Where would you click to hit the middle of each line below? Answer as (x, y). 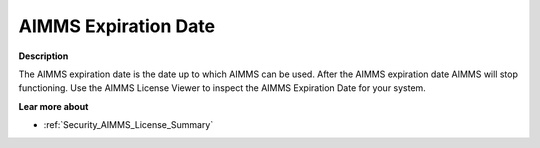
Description (43, 56)
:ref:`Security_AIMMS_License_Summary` (128, 125)
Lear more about (53, 106)
